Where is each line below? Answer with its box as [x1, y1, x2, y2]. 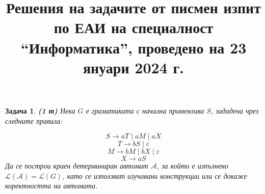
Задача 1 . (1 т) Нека [5, 105, 75, 116]
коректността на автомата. [5, 180, 98, 191]
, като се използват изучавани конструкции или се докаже [62, 170, 247, 181]
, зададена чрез [210, 105, 259, 116]
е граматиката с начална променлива [86, 105, 204, 116]
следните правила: [5, 115, 63, 126]
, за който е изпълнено [156, 160, 228, 171]
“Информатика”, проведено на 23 [20, 37, 247, 58]
